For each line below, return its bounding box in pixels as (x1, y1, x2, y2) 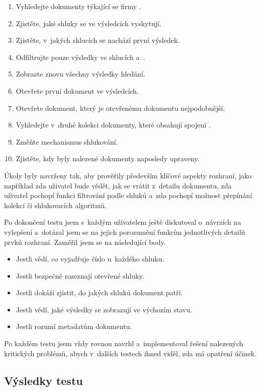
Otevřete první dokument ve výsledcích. (16, 85, 139, 96)
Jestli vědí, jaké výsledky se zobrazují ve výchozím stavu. (16, 304, 192, 314)
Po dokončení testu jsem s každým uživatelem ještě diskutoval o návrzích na (4, 217, 241, 227)
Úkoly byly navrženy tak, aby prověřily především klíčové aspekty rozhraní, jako (4, 170, 251, 180)
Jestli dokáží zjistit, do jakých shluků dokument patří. (16, 287, 183, 298)
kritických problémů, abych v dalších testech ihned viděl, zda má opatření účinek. (4, 348, 256, 358)
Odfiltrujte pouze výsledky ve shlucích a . (16, 51, 145, 62)
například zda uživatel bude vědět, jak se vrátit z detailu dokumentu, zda (4, 180, 232, 190)
